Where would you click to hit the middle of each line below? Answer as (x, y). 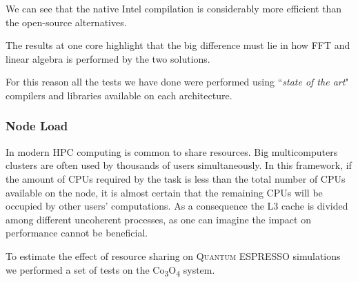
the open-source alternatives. (66, 22)
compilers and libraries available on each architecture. (119, 95)
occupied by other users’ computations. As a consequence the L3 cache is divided (177, 206)
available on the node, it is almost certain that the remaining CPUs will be (164, 192)
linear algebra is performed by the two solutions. (108, 58)
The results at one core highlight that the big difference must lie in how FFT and (178, 45)
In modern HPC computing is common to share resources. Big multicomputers (172, 151)
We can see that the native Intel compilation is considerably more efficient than (174, 8)
